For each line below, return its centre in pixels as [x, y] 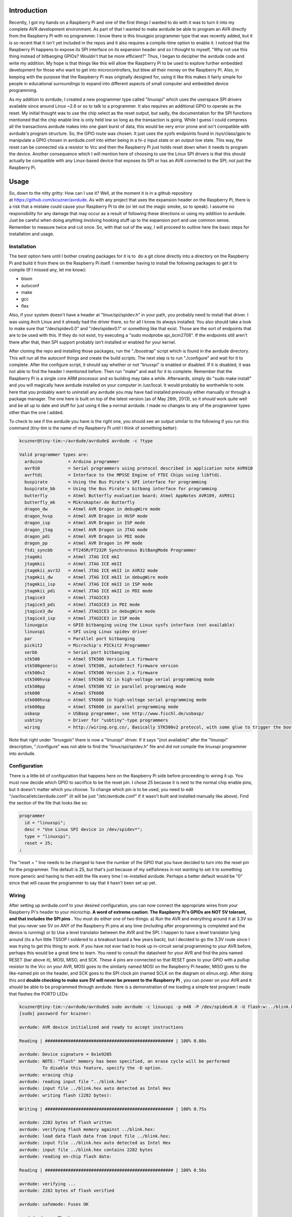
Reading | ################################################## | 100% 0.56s [113, 1170]
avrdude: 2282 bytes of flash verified [67, 1191]
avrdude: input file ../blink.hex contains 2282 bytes [86, 1150]
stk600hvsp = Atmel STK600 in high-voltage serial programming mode [116, 700]
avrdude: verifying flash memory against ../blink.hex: [87, 1129]
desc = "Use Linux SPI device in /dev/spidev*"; [84, 830]
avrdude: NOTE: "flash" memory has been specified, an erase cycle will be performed [124, 1061]
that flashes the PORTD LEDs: [39, 994]
